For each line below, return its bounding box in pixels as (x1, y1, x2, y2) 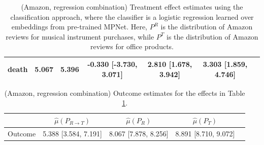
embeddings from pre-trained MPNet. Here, (11, 21, 147, 32)
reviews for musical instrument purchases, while (6, 31, 154, 42)
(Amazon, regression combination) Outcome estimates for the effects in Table (4, 87, 245, 98)
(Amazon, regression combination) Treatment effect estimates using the (21, 2, 243, 12)
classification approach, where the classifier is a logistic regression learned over (10, 11, 254, 22)
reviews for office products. (90, 41, 174, 52)
